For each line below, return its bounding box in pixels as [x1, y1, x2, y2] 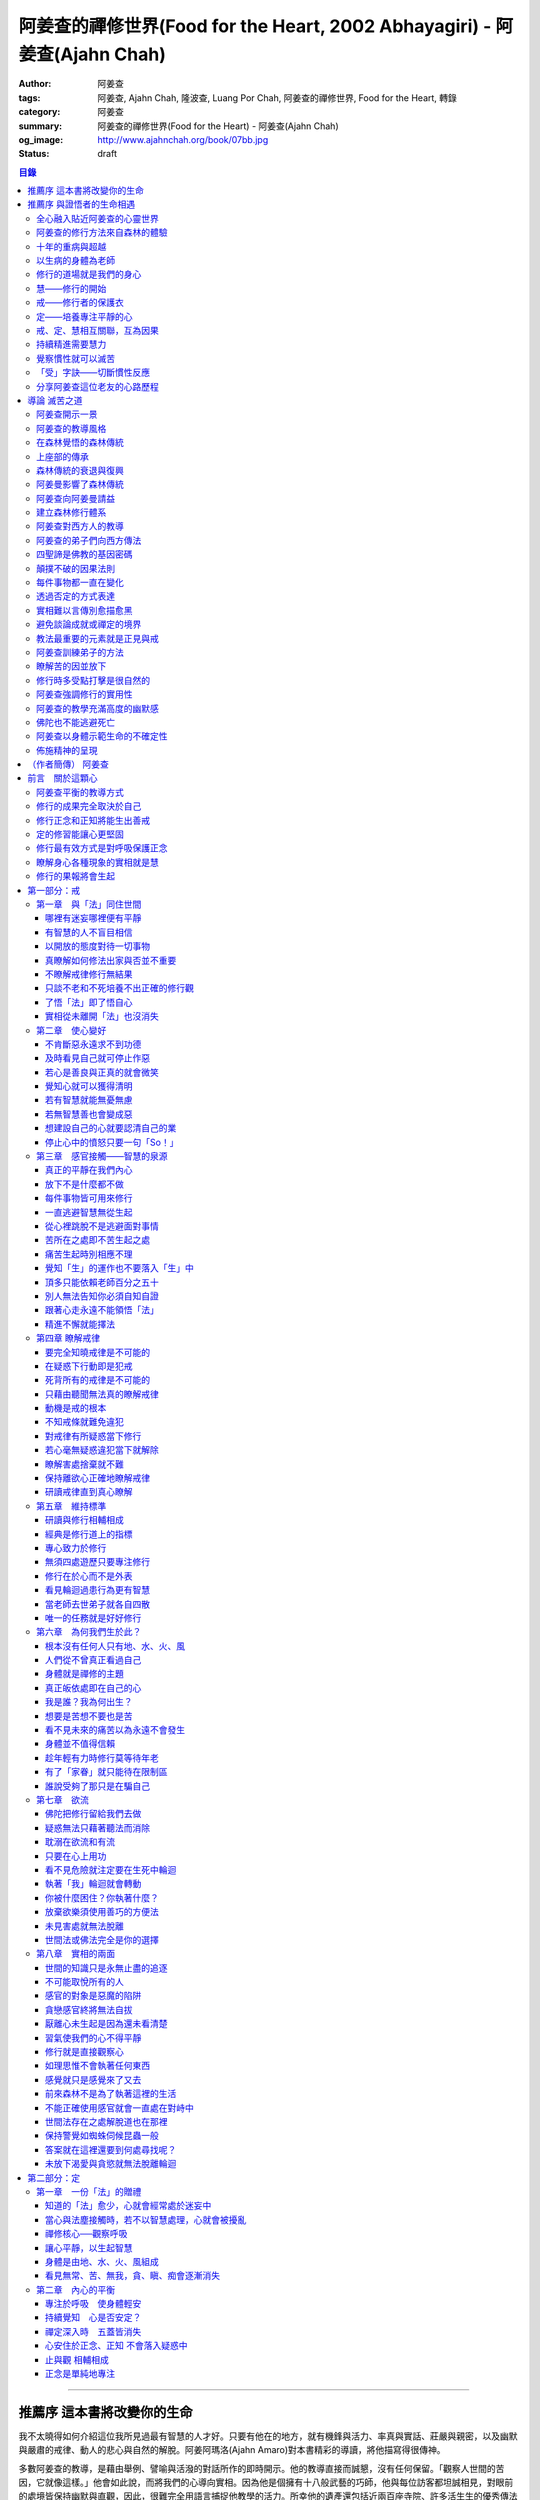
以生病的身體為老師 [36, 255, 115, 267]
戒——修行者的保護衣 [36, 296, 124, 309]
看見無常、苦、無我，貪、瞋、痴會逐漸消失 [45, 2270, 220, 2282]
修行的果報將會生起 [36, 870, 115, 882]
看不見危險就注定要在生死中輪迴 [45, 1863, 177, 1875]
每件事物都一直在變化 [36, 576, 124, 589]
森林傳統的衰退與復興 [36, 464, 124, 476]
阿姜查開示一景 [36, 408, 98, 420]
